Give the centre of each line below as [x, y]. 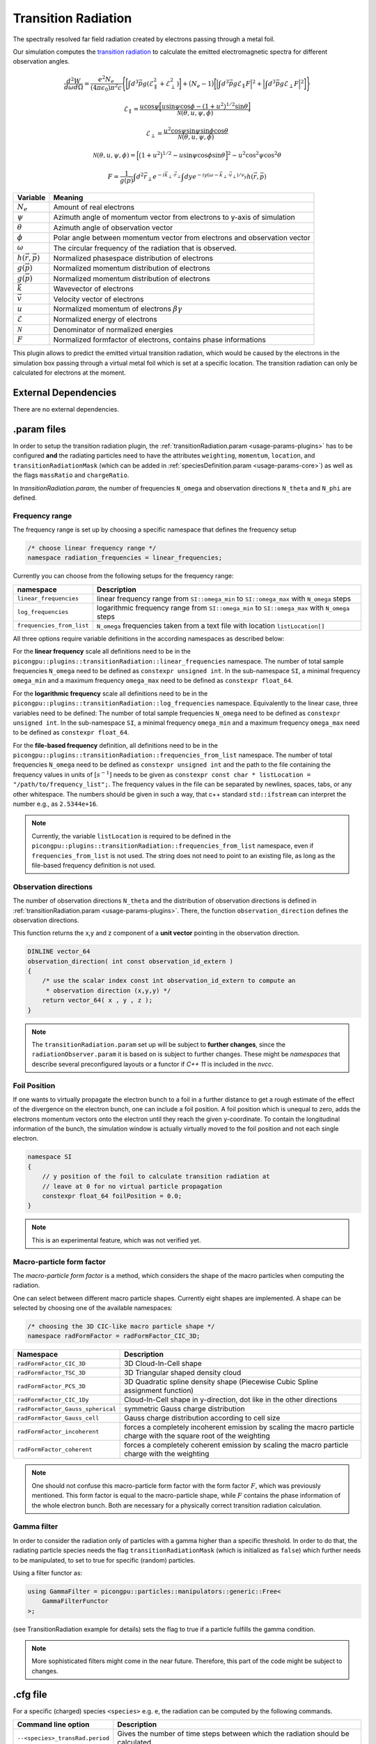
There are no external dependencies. [66, 409]
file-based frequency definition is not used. [94, 865]
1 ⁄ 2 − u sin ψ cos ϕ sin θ [194, 155]
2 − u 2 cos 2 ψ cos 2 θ [254, 155]
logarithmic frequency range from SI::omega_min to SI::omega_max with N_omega [223, 608]
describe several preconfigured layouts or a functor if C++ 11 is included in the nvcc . [153, 1064]
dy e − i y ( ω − [202, 176]
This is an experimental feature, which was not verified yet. [116, 1240]
